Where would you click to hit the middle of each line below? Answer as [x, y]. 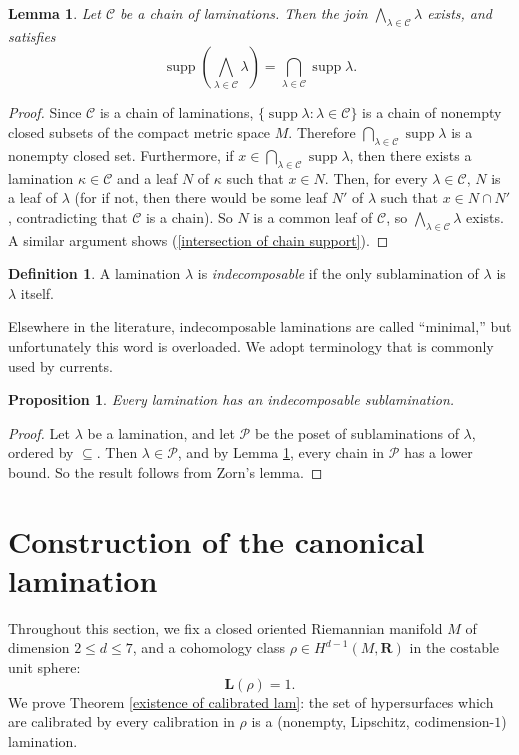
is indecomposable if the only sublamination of [338, 273]
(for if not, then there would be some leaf [201, 197]
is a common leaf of [313, 216]
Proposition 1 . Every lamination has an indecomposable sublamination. [231, 399]
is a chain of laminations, [176, 112]
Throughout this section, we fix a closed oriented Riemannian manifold [225, 627]
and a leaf [147, 177]
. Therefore [322, 131]
